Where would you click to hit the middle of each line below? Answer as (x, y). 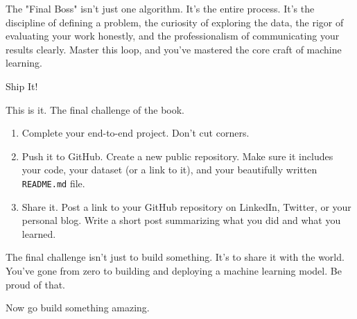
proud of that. (36, 284)
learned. (39, 233)
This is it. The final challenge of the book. (95, 109)
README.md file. (53, 183)
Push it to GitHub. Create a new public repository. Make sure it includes (177, 156)
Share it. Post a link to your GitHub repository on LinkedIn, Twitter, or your (186, 206)
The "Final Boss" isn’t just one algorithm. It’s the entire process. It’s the (160, 8)
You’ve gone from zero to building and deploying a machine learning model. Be (174, 270)
